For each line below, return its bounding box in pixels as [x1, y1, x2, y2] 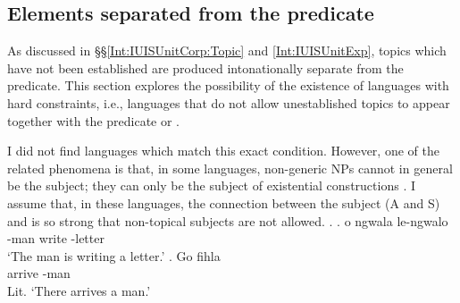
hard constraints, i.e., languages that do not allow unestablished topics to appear [7, 93, 450, 112]
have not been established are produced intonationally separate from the [7, 58, 404, 77]
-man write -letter [7, 229, 105, 248]
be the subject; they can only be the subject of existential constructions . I [7, 176, 415, 195]
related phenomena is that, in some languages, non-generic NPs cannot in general [7, 158, 453, 177]
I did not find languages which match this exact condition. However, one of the [7, 141, 439, 160]
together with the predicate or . [7, 111, 180, 130]
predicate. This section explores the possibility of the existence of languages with [7, 76, 449, 95]
